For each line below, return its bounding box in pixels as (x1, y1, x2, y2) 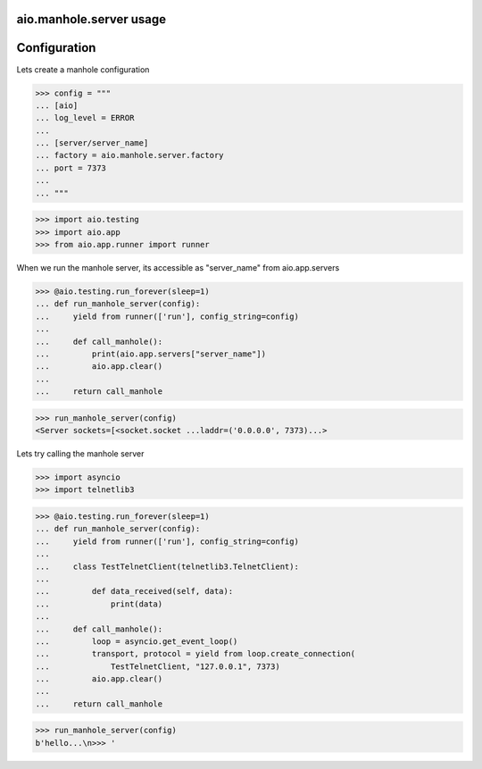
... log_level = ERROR (35, 113, 135, 123)
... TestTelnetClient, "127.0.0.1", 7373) (35, 661, 280, 672)
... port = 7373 (35, 163, 107, 173)
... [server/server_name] (35, 138, 149, 148)
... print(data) (35, 598, 163, 609)
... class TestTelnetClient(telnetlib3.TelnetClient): (35, 561, 299, 572)
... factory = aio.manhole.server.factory (35, 150, 224, 161)
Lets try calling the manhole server (16, 448, 145, 459)
